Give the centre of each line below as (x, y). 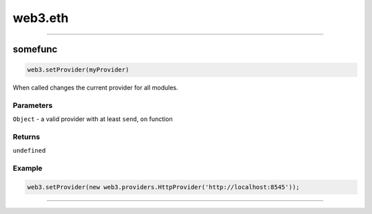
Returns (27, 137)
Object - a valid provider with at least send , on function (93, 119)
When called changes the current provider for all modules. (95, 88)
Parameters (33, 105)
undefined (29, 151)
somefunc (35, 49)
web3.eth (41, 18)
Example (28, 169)
